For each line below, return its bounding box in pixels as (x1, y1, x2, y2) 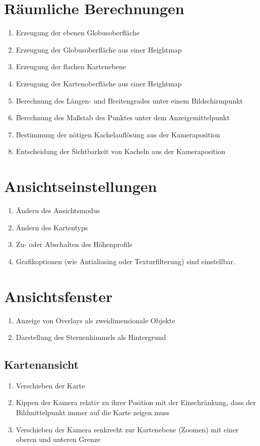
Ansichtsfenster (4, 285, 113, 306)
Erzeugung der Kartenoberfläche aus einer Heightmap (16, 78, 182, 88)
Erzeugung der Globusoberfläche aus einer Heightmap (16, 44, 182, 55)
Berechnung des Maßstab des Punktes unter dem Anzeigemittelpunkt (16, 112, 230, 123)
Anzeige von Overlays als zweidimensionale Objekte (16, 315, 175, 325)
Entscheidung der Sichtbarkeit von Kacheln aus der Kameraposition (16, 146, 225, 157)
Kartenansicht (4, 357, 79, 372)
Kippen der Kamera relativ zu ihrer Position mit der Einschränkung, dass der (16, 397, 256, 408)
